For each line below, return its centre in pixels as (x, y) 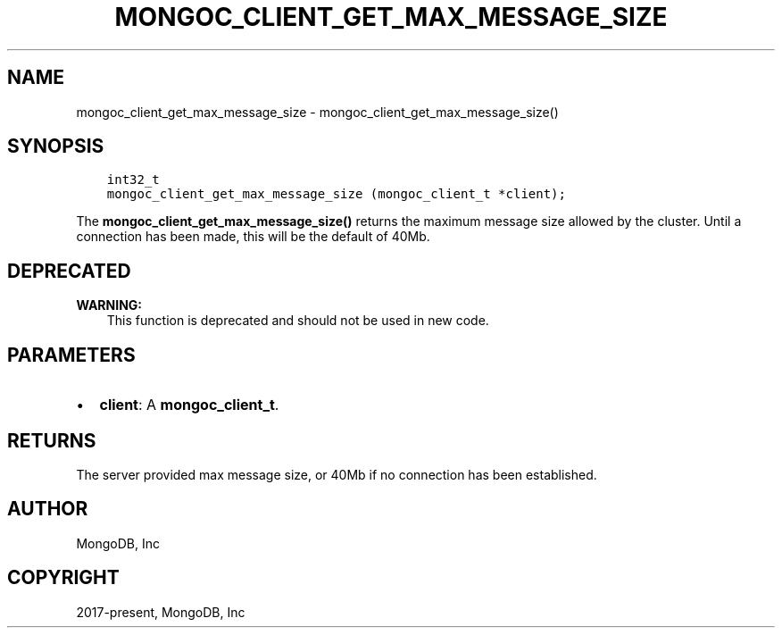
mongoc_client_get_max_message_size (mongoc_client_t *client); (336, 194)
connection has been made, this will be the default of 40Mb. (253, 237)
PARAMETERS (71, 355)
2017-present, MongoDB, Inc (161, 612)
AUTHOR (48, 509)
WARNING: (109, 305)
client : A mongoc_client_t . (189, 405)
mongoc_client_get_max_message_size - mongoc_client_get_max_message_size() (317, 112)
